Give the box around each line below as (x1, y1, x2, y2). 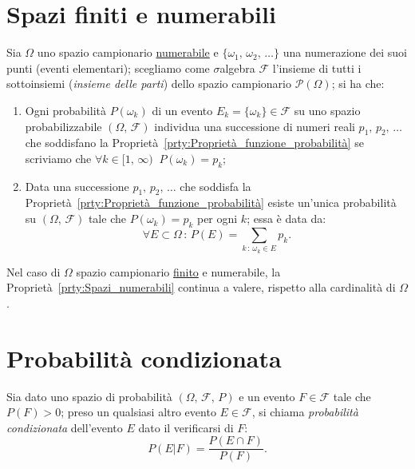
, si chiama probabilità (251, 403, 358, 420)
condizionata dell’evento (6, 419, 123, 435)
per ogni (196, 210, 238, 227)
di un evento (152, 101, 213, 118)
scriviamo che (25, 149, 92, 166)
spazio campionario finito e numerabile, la (76, 263, 281, 280)
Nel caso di (6, 263, 61, 280)
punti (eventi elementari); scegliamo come (6, 59, 210, 76)
